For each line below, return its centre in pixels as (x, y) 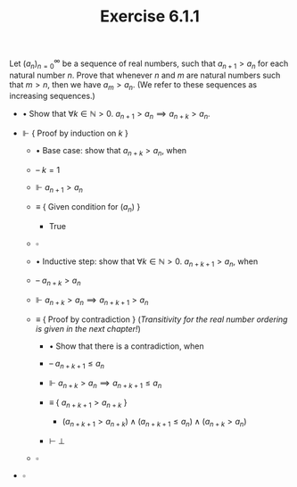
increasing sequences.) (52, 96)
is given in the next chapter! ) (88, 329)
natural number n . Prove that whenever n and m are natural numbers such (145, 75)
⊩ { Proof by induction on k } (75, 133)
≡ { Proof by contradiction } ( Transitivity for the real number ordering (161, 319)
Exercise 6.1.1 (150, 17)
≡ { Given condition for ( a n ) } (88, 207)
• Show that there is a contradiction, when (127, 346)
